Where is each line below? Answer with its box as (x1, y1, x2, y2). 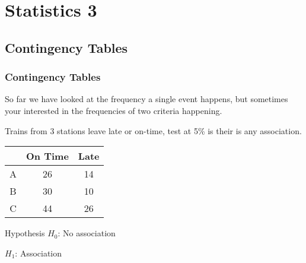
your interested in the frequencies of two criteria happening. (5, 104, 222, 116)
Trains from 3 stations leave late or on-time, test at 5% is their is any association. (5, 124, 302, 137)
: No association (58, 227, 116, 239)
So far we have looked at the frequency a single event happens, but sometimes (5, 93, 288, 105)
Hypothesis (5, 227, 45, 239)
